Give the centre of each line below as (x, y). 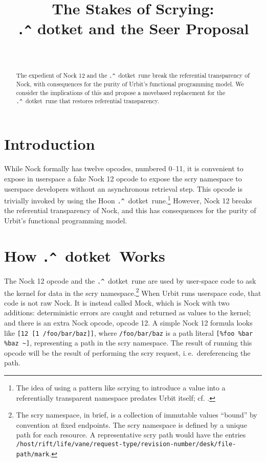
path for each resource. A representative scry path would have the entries (131, 435)
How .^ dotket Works (85, 255)
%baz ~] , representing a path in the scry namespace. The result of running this (128, 343)
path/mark (33, 454)
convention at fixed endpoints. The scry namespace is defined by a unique (131, 424)
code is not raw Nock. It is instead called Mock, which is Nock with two (117, 302)
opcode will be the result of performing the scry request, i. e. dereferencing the (127, 352)
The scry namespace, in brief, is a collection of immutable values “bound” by (137, 415)
